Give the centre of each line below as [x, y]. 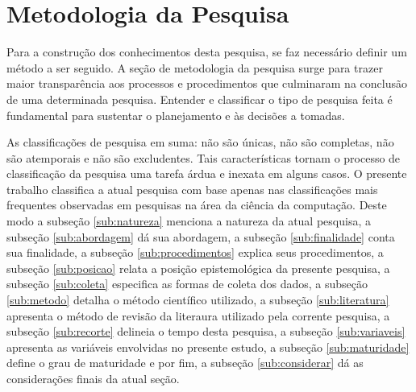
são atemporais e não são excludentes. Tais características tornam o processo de [204, 157]
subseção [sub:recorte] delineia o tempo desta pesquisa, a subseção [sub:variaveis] [206, 331]
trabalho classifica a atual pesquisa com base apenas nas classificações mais [192, 189]
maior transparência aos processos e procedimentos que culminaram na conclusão [207, 83]
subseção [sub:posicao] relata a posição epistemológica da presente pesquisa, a [198, 268]
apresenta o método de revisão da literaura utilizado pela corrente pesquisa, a [198, 315]
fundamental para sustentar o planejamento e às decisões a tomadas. [176, 115]
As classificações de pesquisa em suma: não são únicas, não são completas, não [200, 142]
